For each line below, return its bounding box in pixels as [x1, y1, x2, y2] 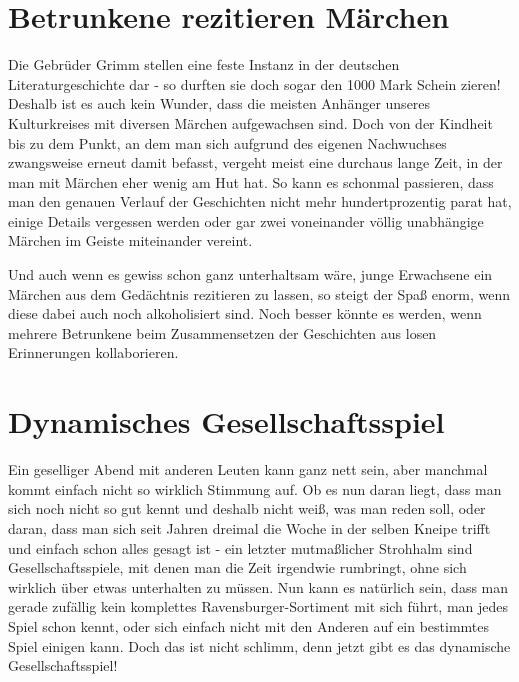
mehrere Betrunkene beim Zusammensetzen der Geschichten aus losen [8, 322, 437, 343]
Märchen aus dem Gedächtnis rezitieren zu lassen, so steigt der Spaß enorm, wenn [8, 283, 510, 304]
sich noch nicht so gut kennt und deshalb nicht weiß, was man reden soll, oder [8, 498, 486, 519]
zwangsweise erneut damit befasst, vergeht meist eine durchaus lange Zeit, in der [8, 152, 503, 173]
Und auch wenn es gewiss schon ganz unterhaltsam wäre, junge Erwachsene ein [8, 264, 493, 285]
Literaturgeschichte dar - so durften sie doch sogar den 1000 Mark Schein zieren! [8, 73, 501, 94]
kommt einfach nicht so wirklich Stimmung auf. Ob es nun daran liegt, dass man [8, 478, 502, 499]
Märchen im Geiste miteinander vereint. [8, 230, 253, 251]
